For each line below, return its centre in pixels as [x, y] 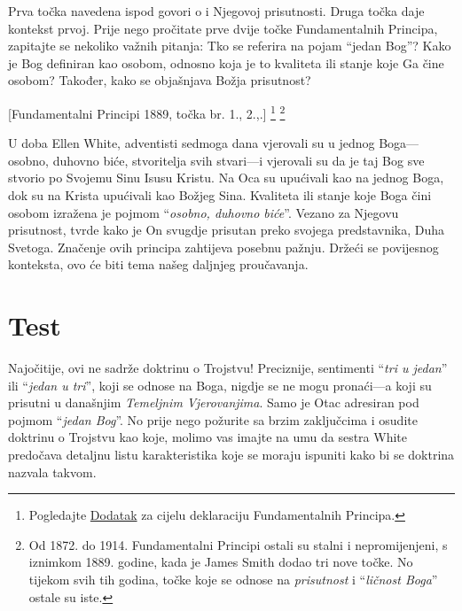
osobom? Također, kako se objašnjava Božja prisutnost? [160, 80]
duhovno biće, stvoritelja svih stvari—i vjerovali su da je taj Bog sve [239, 160]
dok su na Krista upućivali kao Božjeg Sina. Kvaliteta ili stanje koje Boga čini [220, 195]
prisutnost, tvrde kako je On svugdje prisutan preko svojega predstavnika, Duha [227, 230]
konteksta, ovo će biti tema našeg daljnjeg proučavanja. [158, 264]
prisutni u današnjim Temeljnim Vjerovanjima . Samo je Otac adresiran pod [214, 402]
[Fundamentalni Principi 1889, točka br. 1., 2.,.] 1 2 [147, 112]
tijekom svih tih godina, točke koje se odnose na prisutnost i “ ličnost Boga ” [233, 580]
